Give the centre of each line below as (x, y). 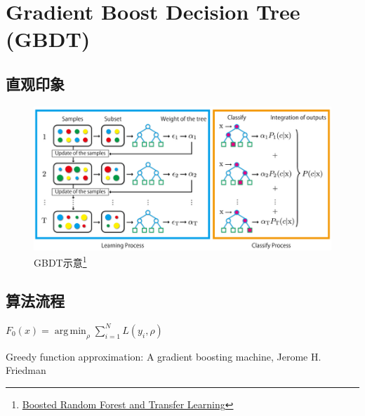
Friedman (26, 370)
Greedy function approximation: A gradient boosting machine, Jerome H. (164, 356)
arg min (70, 331)
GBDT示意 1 (60, 262)
